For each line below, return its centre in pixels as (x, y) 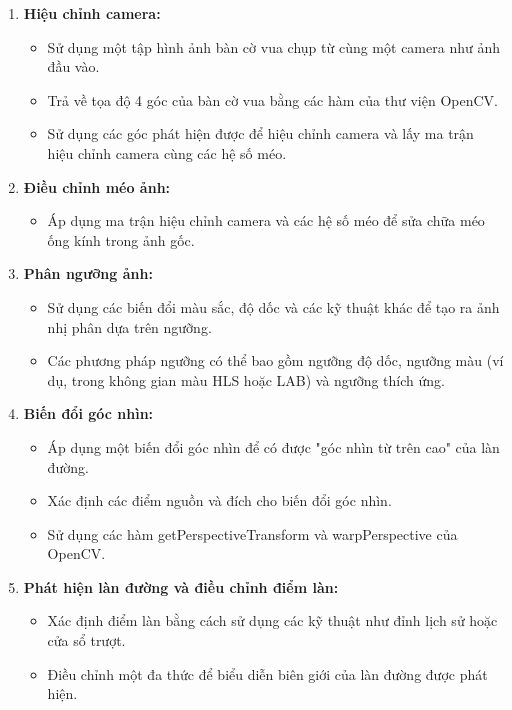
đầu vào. (73, 66)
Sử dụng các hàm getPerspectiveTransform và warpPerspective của (252, 533)
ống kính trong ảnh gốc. (121, 239)
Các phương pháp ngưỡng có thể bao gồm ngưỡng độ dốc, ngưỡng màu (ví (275, 360)
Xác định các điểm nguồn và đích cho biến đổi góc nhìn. (219, 500)
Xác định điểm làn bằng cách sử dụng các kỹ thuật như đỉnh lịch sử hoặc (272, 620)
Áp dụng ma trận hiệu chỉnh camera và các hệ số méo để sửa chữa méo (266, 220)
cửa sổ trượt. (86, 640)
